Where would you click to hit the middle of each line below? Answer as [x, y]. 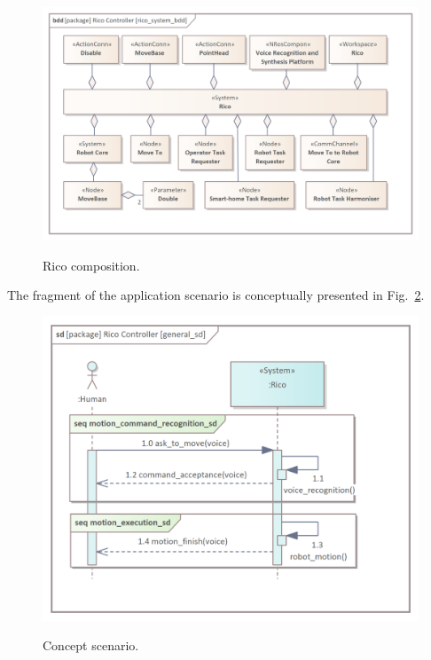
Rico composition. [91, 265]
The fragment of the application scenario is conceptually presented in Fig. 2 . [216, 295]
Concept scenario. [91, 645]
